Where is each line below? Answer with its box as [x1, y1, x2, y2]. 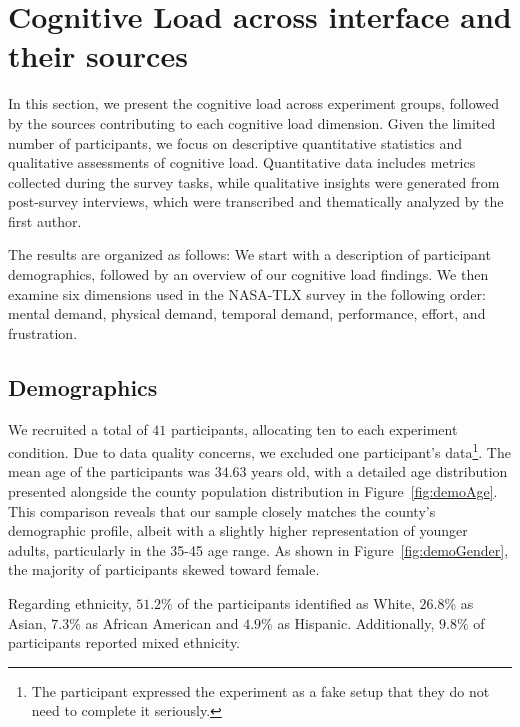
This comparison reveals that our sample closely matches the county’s [8, 500, 436, 521]
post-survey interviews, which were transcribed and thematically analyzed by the [8, 191, 504, 212]
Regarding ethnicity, [8, 593, 132, 614]
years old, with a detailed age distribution [251, 461, 508, 482]
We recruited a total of [8, 418, 148, 439]
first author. [8, 210, 82, 231]
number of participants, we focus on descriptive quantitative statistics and [8, 132, 463, 153]
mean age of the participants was [8, 461, 211, 482]
